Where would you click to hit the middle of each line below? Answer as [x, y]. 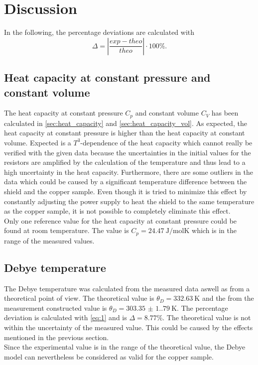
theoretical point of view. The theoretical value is [79, 298]
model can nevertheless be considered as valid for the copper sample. [109, 356]
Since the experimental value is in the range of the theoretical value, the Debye [125, 347]
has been [225, 113]
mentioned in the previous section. [57, 337]
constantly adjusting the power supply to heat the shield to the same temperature [129, 201]
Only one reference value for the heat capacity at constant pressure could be [121, 220]
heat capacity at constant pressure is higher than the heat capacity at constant [125, 133]
